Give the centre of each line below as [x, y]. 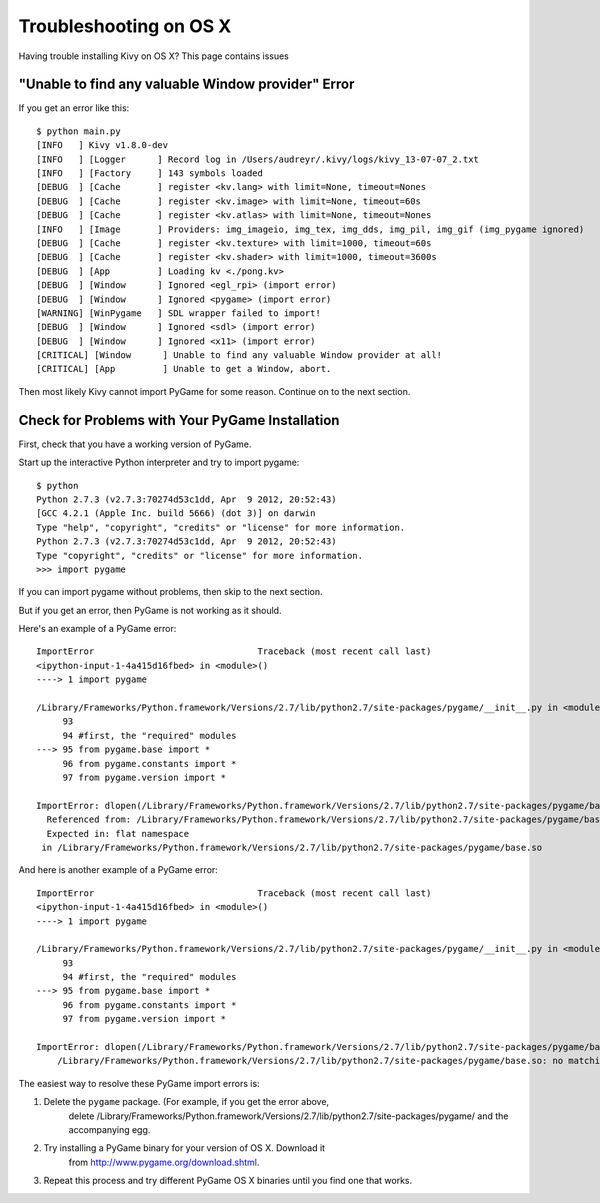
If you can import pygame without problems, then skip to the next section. [170, 592]
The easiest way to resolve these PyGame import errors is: [139, 1083]
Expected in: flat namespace [118, 833]
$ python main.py [78, 131]
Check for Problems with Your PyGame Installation [179, 420]
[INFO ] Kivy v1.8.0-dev [102, 145]
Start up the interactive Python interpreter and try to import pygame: [159, 462]
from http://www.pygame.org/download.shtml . [164, 1162]
